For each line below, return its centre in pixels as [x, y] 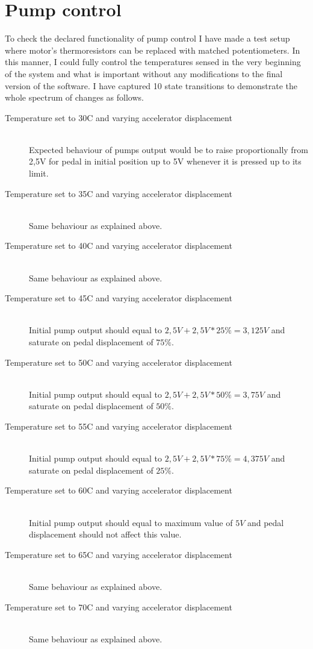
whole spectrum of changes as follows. [74, 97]
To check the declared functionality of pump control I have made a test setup [147, 38]
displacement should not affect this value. [105, 534]
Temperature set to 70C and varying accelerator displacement [119, 607]
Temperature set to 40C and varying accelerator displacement [119, 246]
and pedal [265, 522]
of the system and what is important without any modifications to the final [144, 73]
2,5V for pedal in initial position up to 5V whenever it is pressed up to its [165, 161]
